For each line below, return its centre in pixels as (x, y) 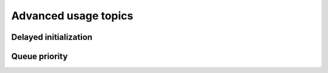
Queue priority (39, 56)
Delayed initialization (52, 37)
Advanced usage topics (72, 16)
